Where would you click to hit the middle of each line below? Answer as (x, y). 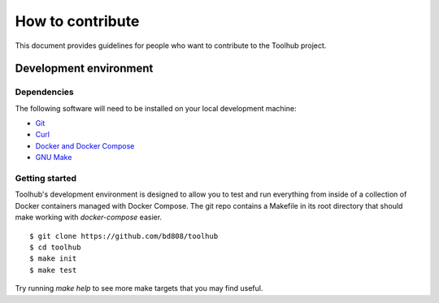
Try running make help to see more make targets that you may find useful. (139, 288)
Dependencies (45, 92)
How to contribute (77, 21)
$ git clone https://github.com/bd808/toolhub (124, 236)
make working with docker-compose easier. (89, 217)
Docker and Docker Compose (85, 145)
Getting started (46, 179)
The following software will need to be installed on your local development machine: (156, 108)
